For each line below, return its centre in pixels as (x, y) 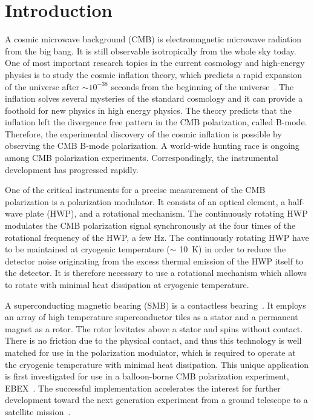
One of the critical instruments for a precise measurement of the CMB (135, 190)
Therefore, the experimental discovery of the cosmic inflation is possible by (143, 133)
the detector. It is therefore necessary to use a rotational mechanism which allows (156, 273)
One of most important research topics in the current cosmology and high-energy (155, 63)
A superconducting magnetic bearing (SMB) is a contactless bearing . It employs (155, 305)
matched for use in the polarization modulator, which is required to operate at (150, 352)
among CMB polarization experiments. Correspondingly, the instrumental (142, 158)
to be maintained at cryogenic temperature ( (87, 249)
